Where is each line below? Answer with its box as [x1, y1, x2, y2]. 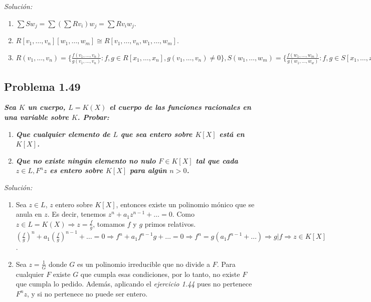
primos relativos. [144, 218, 196, 229]
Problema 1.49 [4, 78, 81, 94]
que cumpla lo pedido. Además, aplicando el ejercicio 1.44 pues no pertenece [16, 278, 252, 289]
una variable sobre [4, 112, 69, 122]
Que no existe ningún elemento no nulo [16, 155, 156, 166]
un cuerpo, [28, 102, 66, 112]
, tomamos [93, 218, 125, 229]
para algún [129, 165, 167, 176]
